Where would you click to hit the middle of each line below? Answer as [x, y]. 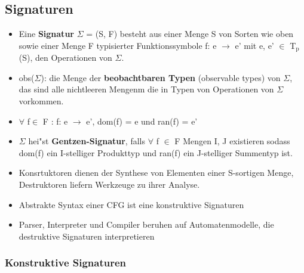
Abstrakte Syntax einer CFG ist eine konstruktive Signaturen [131, 204]
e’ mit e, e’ [254, 45]
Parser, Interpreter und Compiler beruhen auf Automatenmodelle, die [146, 224]
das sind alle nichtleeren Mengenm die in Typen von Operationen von [146, 89]
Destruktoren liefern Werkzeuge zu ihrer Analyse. [109, 184]
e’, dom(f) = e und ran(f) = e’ [142, 121]
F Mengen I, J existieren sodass [232, 141]
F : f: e [55, 121]
